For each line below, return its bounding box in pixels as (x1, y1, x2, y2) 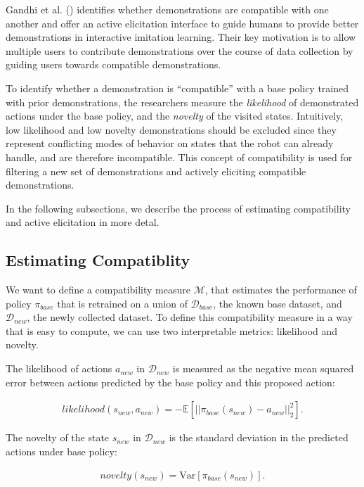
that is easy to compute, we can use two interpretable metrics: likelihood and (6, 323, 338, 338)
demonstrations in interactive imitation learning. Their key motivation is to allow (6, 30, 356, 44)
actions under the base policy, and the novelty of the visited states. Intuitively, (6, 108, 344, 123)
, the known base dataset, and (213, 296, 342, 310)
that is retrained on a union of (57, 296, 188, 310)
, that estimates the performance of (204, 282, 357, 297)
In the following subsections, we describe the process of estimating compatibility (6, 201, 351, 215)
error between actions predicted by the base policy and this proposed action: (6, 374, 335, 389)
